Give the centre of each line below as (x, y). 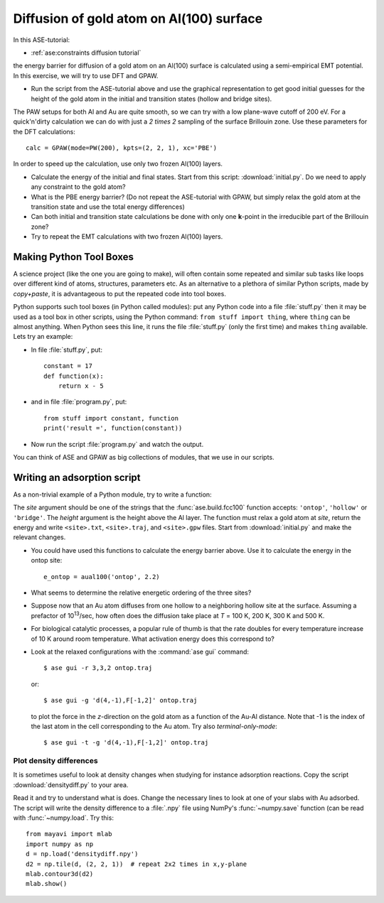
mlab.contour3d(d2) (60, 874)
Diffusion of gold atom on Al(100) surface (138, 18)
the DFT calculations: (44, 131)
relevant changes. (39, 537)
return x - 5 (81, 386)
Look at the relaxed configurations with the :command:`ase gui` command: (140, 651)
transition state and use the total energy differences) (108, 207)
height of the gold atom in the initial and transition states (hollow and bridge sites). (151, 99)
